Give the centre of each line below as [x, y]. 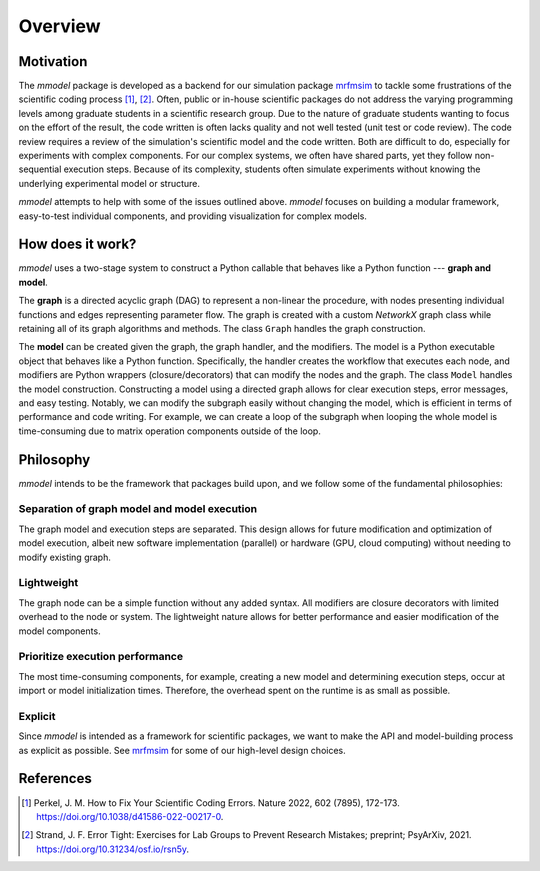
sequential [40, 169]
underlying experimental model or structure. [109, 183]
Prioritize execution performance [101, 657]
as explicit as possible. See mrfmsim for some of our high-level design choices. [182, 750]
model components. [59, 631]
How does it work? [77, 244]
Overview [59, 26]
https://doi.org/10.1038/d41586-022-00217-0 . [130, 816]
